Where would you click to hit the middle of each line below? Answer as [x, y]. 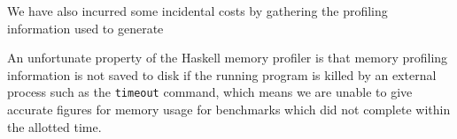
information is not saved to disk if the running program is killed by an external [222, 74]
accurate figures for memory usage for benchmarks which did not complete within [229, 110]
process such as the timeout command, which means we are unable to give [210, 92]
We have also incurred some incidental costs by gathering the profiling [198, 11]
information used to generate [85, 28]
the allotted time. [54, 126]
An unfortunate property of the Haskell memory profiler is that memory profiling [228, 58]
